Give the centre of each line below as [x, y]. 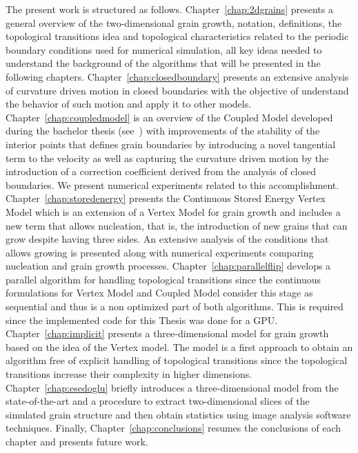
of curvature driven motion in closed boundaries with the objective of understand [177, 90]
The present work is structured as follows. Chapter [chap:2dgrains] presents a [169, 9]
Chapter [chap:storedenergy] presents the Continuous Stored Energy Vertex [166, 198]
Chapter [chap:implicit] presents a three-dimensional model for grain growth [167, 333]
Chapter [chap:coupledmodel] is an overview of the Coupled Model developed [169, 117]
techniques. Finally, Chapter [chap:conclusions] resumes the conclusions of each [173, 428]
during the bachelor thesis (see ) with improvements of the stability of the [163, 131]
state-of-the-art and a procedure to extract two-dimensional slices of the [158, 401]
